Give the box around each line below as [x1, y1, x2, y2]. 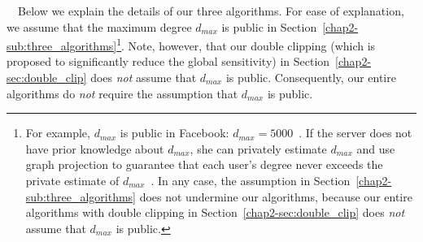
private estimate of [25, 172, 120, 188]
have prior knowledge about [25, 140, 164, 157]
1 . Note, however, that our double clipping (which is [116, 35, 376, 54]
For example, [25, 124, 90, 141]
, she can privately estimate [190, 140, 327, 157]
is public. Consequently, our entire [225, 69, 396, 86]
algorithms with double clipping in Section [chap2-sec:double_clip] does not [25, 204, 405, 221]
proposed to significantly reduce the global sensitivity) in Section [7, 53, 330, 70]
